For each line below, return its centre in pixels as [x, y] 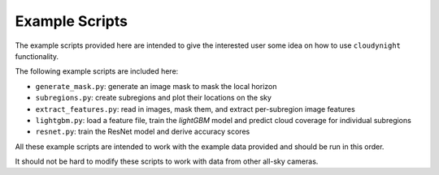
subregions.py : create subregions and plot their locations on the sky [154, 98]
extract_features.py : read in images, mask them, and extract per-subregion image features [195, 109]
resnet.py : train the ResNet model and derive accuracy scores [143, 132]
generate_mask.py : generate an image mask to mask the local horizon [156, 86]
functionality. [37, 56]
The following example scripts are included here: [97, 71]
